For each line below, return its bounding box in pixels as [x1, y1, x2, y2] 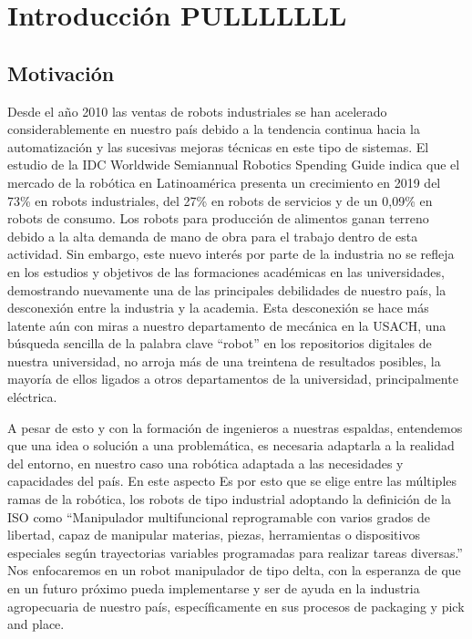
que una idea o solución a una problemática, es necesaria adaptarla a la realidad [7, 436, 455, 455]
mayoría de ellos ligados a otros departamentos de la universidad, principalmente [7, 369, 458, 388]
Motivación [7, 58, 115, 87]
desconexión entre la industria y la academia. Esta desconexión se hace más [7, 298, 429, 317]
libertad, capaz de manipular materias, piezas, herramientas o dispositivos [7, 525, 420, 544]
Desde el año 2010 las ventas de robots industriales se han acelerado [7, 101, 387, 120]
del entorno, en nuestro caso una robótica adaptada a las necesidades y [7, 453, 404, 472]
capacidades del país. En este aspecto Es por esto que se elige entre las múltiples [7, 471, 457, 490]
